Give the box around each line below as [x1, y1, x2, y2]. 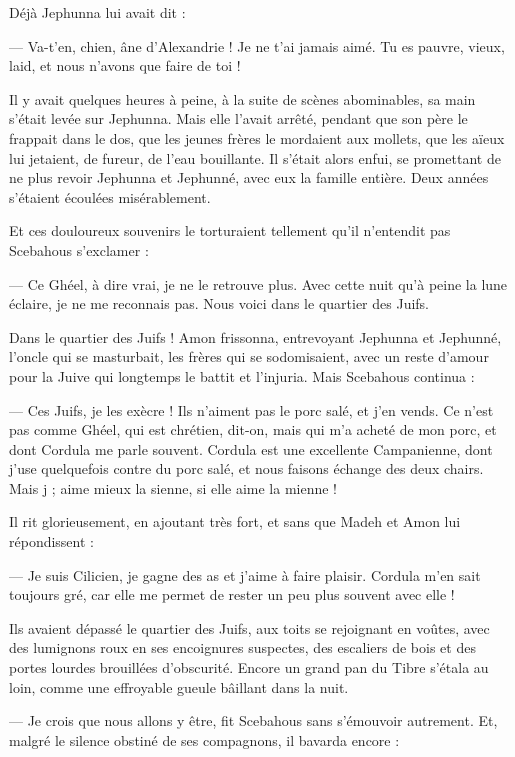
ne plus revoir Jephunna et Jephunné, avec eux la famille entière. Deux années [9, 167, 489, 188]
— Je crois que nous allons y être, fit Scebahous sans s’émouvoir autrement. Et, [9, 710, 498, 731]
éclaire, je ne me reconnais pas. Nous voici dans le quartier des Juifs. [9, 293, 429, 314]
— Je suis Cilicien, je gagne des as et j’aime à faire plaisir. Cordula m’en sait [9, 564, 481, 585]
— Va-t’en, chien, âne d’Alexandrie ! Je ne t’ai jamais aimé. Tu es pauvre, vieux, [9, 35, 505, 56]
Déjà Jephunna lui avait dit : [9, 2, 186, 22]
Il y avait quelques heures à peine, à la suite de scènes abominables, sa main [9, 88, 476, 109]
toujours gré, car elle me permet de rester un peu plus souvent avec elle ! [9, 584, 455, 605]
